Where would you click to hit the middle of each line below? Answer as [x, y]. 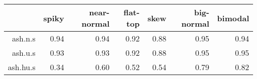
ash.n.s [24, 38]
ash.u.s [24, 53]
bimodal [233, 18]
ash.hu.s [22, 67]
